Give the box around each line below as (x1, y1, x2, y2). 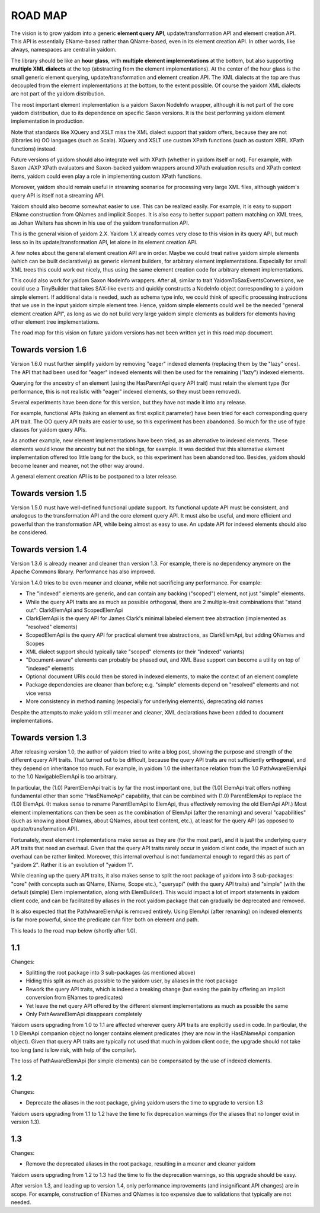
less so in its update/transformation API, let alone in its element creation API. (11, 238, 198, 245)
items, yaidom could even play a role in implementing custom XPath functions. (11, 173, 202, 180)
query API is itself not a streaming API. (11, 191, 105, 199)
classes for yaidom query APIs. (11, 426, 87, 433)
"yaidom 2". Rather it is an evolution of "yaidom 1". (11, 861, 133, 869)
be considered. (11, 529, 48, 536)
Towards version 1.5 (11, 488, 87, 498)
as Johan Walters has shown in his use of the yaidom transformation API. (11, 219, 190, 226)
